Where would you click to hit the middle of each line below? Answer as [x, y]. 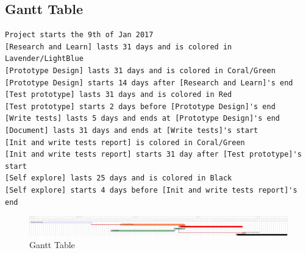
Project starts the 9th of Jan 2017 [79, 35]
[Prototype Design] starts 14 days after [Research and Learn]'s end [149, 83]
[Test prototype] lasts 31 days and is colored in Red [119, 95]
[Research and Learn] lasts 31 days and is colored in [119, 47]
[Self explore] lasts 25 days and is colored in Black [119, 178]
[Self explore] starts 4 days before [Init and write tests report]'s [151, 190]
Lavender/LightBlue [44, 59]
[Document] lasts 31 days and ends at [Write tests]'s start [132, 130]
